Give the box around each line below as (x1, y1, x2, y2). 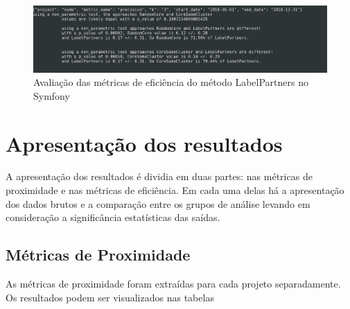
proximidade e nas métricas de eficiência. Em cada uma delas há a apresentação (6, 183, 344, 197)
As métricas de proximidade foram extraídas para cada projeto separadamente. (6, 276, 341, 291)
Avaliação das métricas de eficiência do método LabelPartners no (33, 75, 308, 89)
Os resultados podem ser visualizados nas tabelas (6, 290, 214, 304)
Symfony (33, 88, 70, 103)
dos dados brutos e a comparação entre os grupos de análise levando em (6, 196, 310, 211)
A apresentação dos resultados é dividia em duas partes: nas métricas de (6, 169, 313, 184)
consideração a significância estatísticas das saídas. (6, 210, 220, 224)
